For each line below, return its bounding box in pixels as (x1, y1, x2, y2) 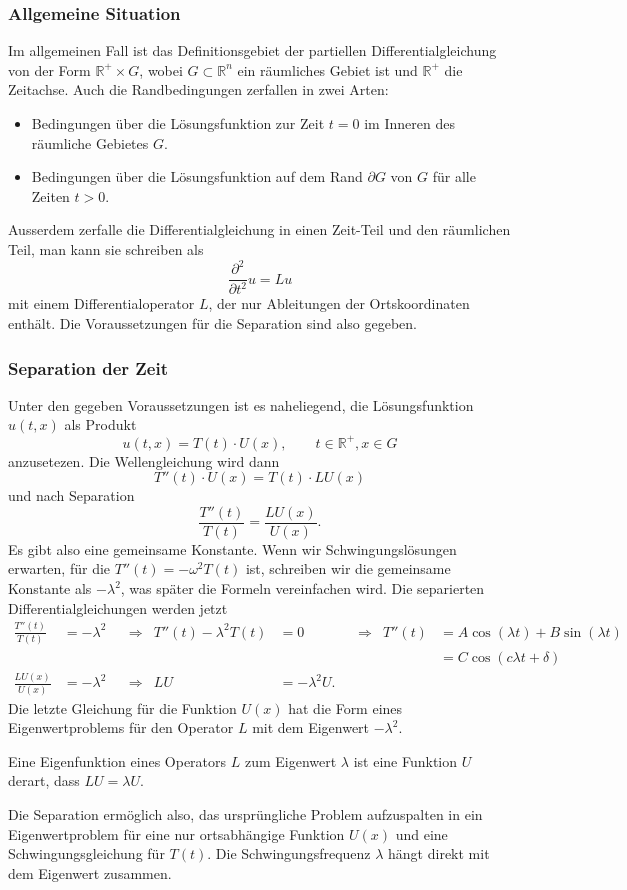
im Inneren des (364, 113, 455, 133)
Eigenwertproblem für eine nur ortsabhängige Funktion (8, 823, 345, 844)
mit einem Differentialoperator (8, 293, 195, 314)
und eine (395, 823, 448, 844)
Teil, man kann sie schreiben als (8, 238, 204, 259)
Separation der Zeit (8, 355, 168, 380)
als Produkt (64, 414, 137, 435)
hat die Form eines (288, 697, 403, 718)
